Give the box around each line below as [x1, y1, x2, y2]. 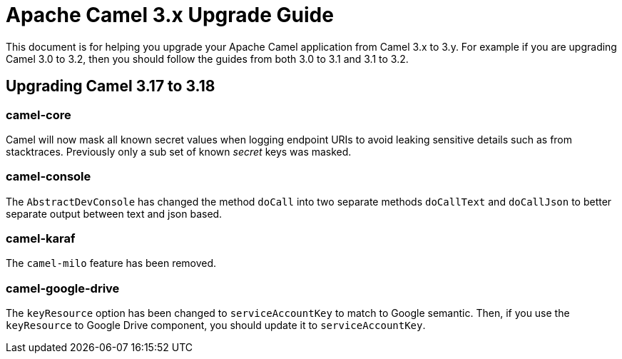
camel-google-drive [6, 280, 120, 295]
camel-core [6, 107, 71, 122]
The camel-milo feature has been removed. [6, 257, 217, 270]
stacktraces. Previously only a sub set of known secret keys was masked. [6, 145, 352, 158]
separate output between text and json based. [6, 207, 223, 220]
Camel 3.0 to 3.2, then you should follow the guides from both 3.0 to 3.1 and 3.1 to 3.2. [6, 52, 409, 65]
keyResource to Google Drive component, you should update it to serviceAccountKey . [6, 319, 426, 332]
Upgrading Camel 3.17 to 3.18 [6, 77, 215, 96]
